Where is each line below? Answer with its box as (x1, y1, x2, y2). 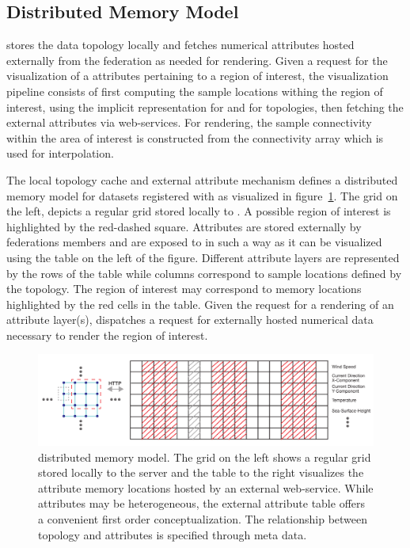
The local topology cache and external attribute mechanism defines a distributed (6, 171, 398, 188)
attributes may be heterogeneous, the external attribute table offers (38, 495, 366, 512)
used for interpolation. (6, 145, 114, 162)
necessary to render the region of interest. (6, 326, 208, 343)
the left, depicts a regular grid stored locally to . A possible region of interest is (6, 203, 391, 219)
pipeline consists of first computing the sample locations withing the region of (6, 82, 383, 99)
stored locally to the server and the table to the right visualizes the (38, 464, 364, 481)
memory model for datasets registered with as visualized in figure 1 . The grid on (6, 187, 398, 204)
